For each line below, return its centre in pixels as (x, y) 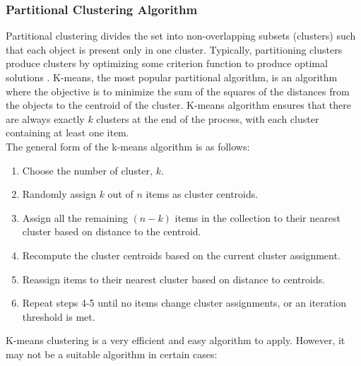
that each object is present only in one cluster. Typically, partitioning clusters (174, 49)
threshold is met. (59, 316)
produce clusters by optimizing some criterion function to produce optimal (167, 63)
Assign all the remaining (75, 217)
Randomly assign (59, 194)
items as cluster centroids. (202, 194)
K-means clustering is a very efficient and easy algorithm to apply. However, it (176, 340)
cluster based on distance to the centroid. (112, 231)
